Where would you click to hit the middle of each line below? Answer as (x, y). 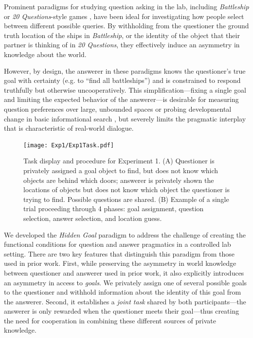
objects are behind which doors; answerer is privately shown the (119, 180)
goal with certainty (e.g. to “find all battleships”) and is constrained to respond (122, 80)
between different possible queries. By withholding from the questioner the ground (126, 26)
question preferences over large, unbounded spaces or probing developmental (118, 109)
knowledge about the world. (45, 54)
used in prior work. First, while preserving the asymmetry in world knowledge (120, 263)
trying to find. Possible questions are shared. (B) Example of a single (126, 199)
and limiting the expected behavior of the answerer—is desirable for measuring (121, 99)
